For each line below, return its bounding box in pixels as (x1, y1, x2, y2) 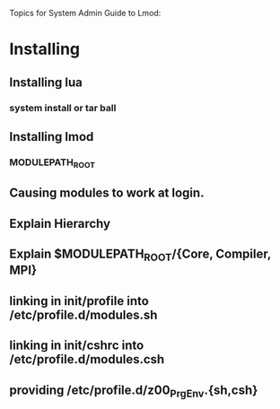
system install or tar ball (9, 101, 117, 114)
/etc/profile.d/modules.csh (9, 352, 165, 367)
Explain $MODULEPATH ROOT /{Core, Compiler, (9, 247, 272, 264)
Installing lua (9, 74, 83, 90)
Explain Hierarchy (9, 215, 110, 231)
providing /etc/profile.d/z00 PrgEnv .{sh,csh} (9, 382, 258, 400)
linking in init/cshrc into (9, 338, 144, 353)
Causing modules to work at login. (9, 186, 205, 201)
